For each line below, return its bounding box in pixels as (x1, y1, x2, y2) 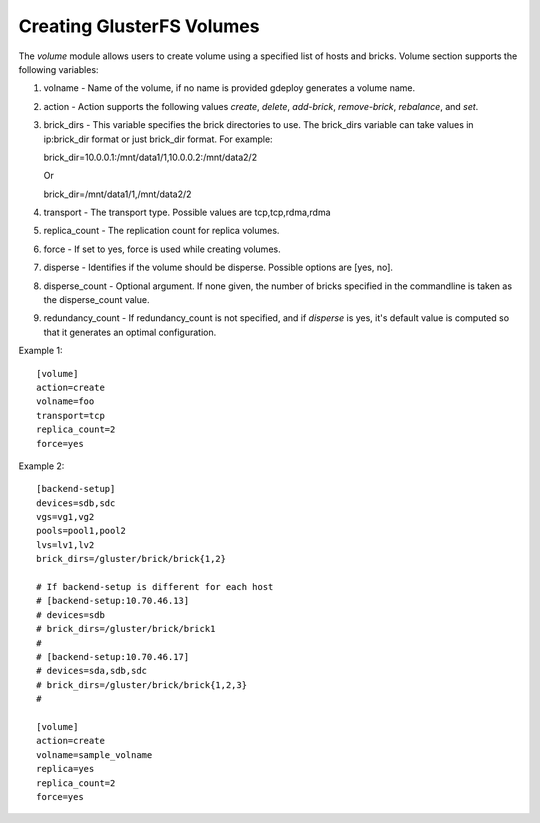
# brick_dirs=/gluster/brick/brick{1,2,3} (36, 679, 248, 690)
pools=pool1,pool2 (36, 525, 127, 537)
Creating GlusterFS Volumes (18, 15, 260, 37)
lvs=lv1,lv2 (36, 539, 95, 550)
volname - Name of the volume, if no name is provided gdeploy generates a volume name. (43, 82, 415, 94)
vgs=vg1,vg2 (36, 511, 95, 523)
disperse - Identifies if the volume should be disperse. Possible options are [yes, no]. (43, 261, 394, 274)
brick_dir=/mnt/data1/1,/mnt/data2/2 (43, 188, 192, 200)
